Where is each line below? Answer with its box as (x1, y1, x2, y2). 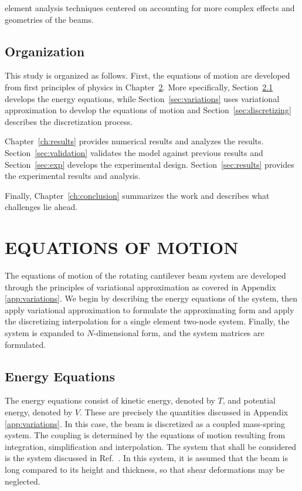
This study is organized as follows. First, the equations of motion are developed (5, 69, 290, 82)
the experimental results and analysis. (5, 170, 141, 182)
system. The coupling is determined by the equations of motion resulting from (5, 429, 286, 441)
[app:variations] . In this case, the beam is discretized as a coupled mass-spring (5, 417, 285, 429)
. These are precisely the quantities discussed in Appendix (80, 406, 289, 418)
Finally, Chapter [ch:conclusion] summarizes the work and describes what (5, 189, 270, 201)
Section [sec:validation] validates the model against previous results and (5, 146, 263, 158)
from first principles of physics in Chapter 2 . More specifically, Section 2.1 (5, 80, 273, 93)
